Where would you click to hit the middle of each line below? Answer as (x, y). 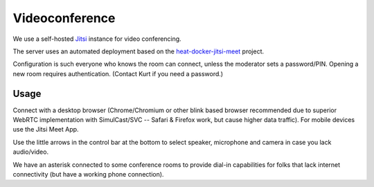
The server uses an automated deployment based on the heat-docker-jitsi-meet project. (139, 51)
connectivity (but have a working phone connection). (88, 174)
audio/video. (30, 152)
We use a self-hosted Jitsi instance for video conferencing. (97, 39)
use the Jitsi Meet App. (46, 130)
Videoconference (64, 18)
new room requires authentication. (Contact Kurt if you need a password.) (118, 73)
